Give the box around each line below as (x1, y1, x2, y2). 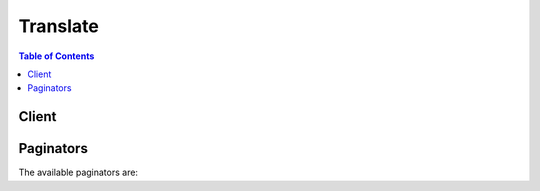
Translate (18, 15, 99, 37)
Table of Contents (18, 50, 95, 62)
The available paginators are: (18, 166, 139, 179)
